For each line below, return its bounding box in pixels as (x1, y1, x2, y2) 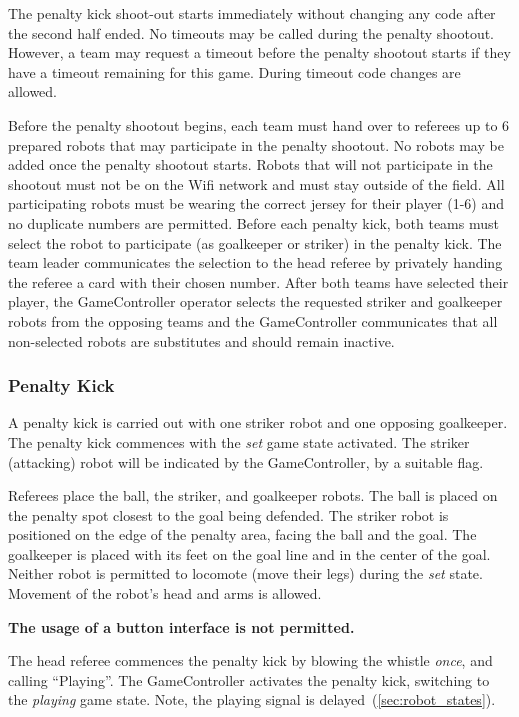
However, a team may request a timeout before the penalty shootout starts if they (8, 42, 511, 63)
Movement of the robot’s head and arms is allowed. (8, 583, 322, 604)
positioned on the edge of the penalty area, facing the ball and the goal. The (8, 524, 477, 545)
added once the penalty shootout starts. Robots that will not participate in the (8, 154, 493, 175)
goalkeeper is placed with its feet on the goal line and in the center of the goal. (8, 543, 491, 564)
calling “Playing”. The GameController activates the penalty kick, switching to (8, 669, 490, 690)
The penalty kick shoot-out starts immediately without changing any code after (8, 3, 496, 23)
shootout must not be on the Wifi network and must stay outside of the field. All (8, 173, 505, 194)
